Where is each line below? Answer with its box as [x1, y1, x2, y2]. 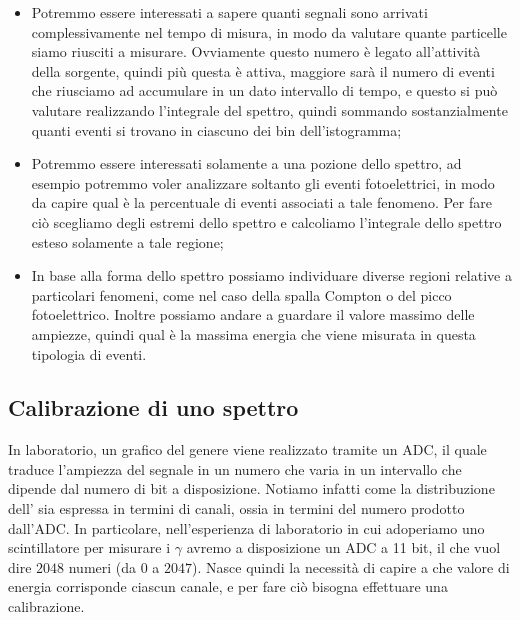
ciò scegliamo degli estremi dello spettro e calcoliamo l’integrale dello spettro [31, 211, 502, 232]
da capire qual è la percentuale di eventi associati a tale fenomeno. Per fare [31, 192, 492, 213]
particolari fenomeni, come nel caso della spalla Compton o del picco [31, 284, 452, 305]
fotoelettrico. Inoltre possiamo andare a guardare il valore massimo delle [31, 304, 475, 325]
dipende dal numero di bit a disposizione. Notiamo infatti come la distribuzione [8, 478, 495, 499]
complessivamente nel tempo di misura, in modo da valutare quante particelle [31, 21, 507, 42]
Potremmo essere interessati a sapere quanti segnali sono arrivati [31, 2, 428, 22]
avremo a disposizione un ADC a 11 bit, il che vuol [186, 537, 501, 558]
